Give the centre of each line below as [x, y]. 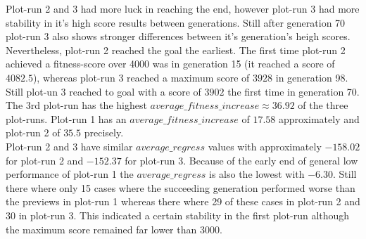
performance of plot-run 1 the [70, 174]
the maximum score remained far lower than [101, 229]
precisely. [104, 133]
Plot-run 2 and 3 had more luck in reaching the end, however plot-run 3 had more [183, 8]
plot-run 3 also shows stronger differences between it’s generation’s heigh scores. [178, 36]
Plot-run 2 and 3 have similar [69, 146]
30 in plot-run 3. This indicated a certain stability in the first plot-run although [178, 215]
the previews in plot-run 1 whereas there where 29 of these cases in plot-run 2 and [183, 201]
